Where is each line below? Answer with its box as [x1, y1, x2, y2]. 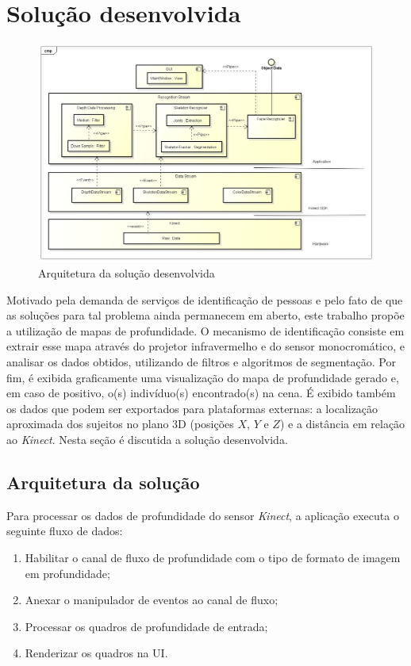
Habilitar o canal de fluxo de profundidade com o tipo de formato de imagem [25, 549, 401, 565]
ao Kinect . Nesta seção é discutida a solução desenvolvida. [6, 431, 288, 447]
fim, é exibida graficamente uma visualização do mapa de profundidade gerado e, [6, 369, 399, 385]
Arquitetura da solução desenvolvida [38, 265, 215, 281]
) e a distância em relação [279, 415, 405, 432]
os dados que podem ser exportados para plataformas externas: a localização [6, 400, 378, 416]
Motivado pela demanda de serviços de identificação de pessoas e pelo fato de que [6, 291, 403, 308]
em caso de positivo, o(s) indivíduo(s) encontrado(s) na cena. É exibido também [6, 385, 396, 401]
